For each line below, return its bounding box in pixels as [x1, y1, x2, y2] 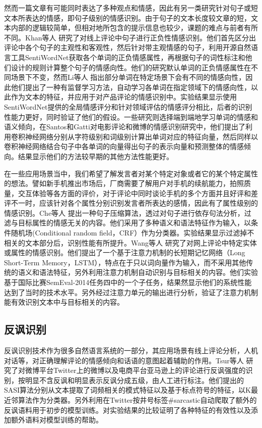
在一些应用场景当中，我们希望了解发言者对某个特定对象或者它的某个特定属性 [4, 168, 258, 178]
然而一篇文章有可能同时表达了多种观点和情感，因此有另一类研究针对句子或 [4, 3, 251, 13]
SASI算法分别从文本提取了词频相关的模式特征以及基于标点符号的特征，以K [4, 385, 251, 395]
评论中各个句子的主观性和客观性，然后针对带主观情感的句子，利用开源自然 [4, 42, 251, 53]
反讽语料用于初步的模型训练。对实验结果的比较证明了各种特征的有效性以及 [4, 404, 251, 415]
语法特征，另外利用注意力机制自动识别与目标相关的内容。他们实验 [39, 267, 258, 277]
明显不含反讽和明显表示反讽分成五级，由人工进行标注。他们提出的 [25, 374, 244, 385]
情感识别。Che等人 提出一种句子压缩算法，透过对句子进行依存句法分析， [4, 207, 244, 218]
